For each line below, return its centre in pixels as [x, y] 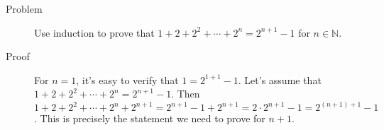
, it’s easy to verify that [127, 79]
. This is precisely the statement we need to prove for [150, 118]
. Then [186, 94]
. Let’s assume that [280, 79]
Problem [24, 8]
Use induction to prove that [94, 32]
